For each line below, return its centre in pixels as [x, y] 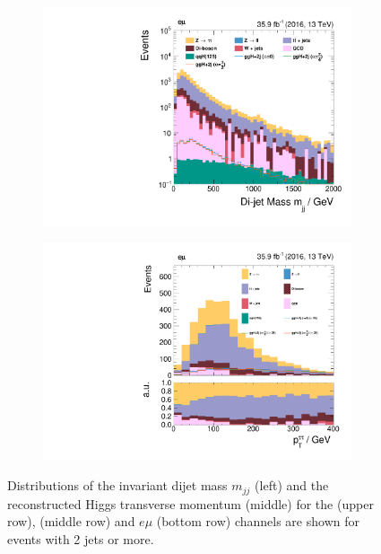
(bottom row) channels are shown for [258, 521]
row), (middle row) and [71, 521]
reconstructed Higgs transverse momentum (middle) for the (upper [190, 503]
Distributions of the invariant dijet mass [117, 485]
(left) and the [292, 485]
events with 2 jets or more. [81, 539]
